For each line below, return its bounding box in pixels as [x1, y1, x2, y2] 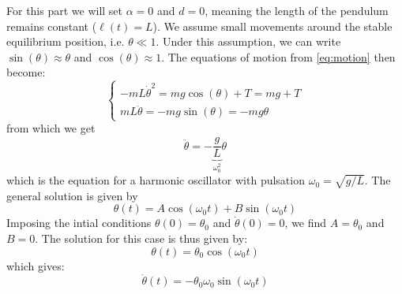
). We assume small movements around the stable [152, 17, 393, 34]
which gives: [6, 257, 65, 274]
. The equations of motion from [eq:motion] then [161, 48, 396, 65]
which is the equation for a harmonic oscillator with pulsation [6, 172, 305, 188]
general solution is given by [6, 187, 138, 203]
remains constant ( [6, 17, 97, 34]
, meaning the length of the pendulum [205, 2, 389, 18]
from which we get [6, 120, 96, 136]
